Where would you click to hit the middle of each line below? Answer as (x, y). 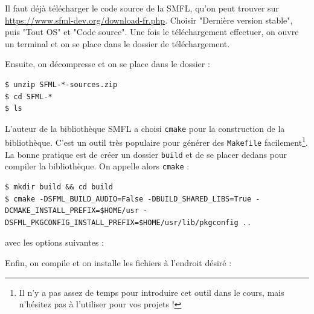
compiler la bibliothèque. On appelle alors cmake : (97, 166)
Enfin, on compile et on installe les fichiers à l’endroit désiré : (118, 263)
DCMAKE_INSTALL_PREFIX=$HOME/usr (72, 211)
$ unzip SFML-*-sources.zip (61, 84)
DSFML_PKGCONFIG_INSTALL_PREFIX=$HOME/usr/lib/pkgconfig (122, 222)
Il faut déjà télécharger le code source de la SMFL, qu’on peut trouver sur (142, 8)
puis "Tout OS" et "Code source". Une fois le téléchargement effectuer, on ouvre (152, 32)
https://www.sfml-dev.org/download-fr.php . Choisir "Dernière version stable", (149, 20)
